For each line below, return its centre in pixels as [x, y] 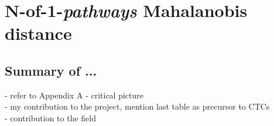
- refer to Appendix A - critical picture [74, 95]
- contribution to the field [51, 118]
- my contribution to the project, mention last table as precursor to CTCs [137, 106]
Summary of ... [51, 70]
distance [38, 33]
